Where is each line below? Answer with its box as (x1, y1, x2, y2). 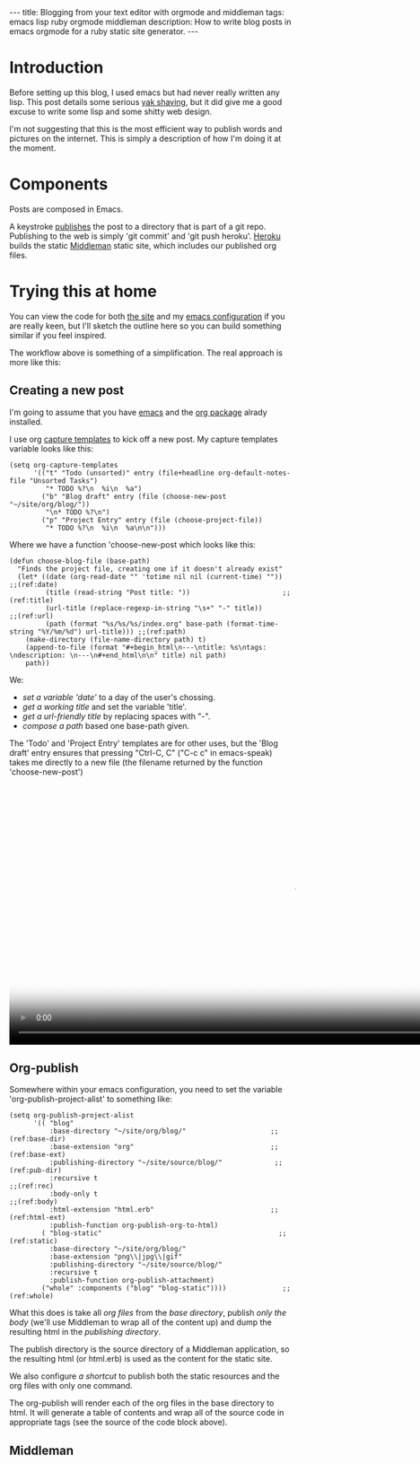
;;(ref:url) (9, 611, 54, 620)
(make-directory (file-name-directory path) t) (25, 635, 206, 644)
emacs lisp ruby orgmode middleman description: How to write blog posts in (9, 16, 292, 27)
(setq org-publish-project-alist (9, 1111, 135, 1120)
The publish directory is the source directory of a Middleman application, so (9, 1344, 290, 1354)
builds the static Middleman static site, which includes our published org (9, 240, 276, 250)
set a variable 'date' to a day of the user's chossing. (22, 691, 215, 702)
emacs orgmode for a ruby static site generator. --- (9, 26, 199, 37)
